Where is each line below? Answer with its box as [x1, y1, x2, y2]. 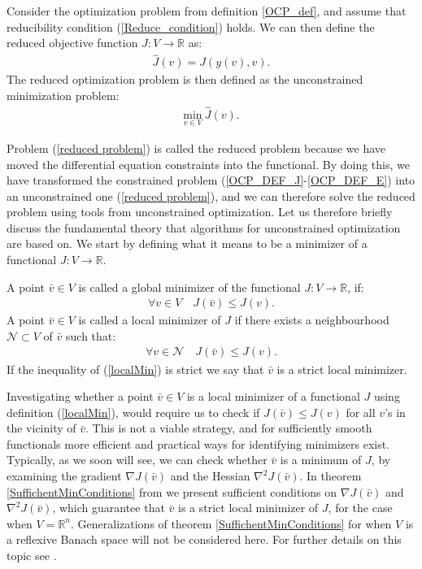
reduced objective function [7, 34, 138, 51]
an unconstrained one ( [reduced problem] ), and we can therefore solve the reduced [7, 187, 415, 204]
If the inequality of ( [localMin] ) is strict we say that [7, 360, 264, 377]
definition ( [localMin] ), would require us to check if [7, 403, 260, 420]
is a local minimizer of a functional [186, 388, 360, 405]
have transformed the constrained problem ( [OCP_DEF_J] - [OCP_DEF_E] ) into [7, 172, 415, 189]
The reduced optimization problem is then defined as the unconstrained [7, 71, 363, 88]
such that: [66, 327, 116, 344]
